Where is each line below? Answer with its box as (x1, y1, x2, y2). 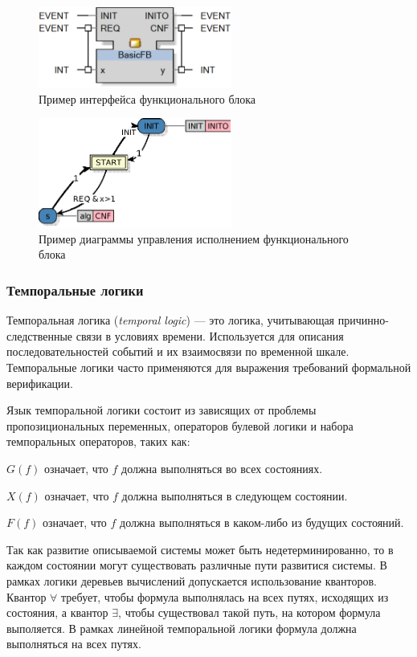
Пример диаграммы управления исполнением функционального (39, 230, 349, 247)
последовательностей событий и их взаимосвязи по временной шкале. (6, 343, 350, 360)
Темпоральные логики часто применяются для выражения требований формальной (6, 358, 411, 375)
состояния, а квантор (6, 604, 108, 621)
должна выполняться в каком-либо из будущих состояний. (120, 514, 404, 531)
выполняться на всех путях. (6, 635, 141, 652)
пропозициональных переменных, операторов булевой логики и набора (6, 417, 354, 434)
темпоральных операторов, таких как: (6, 433, 190, 450)
